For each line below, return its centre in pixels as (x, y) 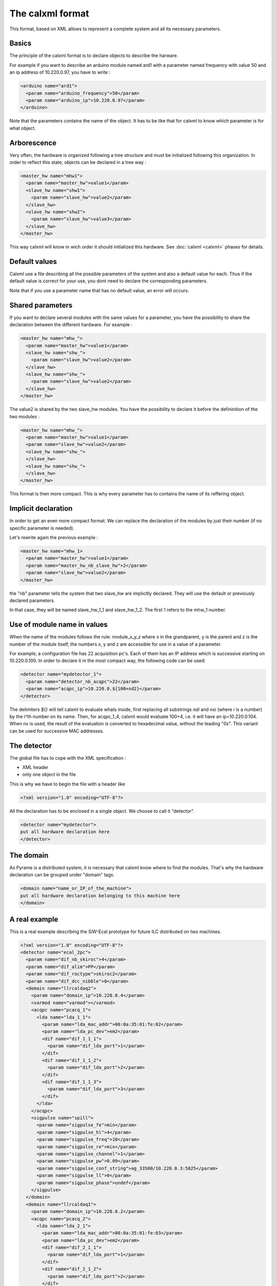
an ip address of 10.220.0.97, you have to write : (60, 73)
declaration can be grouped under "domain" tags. (62, 875)
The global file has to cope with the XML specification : (68, 758)
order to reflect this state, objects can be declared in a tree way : (78, 163)
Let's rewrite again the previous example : (54, 538)
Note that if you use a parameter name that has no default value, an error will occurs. (99, 290)
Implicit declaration (41, 508)
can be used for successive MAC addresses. (57, 731)
